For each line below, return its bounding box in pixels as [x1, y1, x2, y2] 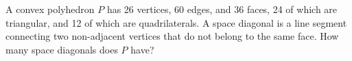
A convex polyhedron [5, 2, 95, 16]
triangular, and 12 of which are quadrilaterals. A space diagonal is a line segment [5, 15, 347, 29]
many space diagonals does [5, 42, 118, 56]
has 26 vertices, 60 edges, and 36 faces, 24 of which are [106, 2, 338, 16]
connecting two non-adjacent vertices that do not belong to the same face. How [5, 29, 339, 43]
